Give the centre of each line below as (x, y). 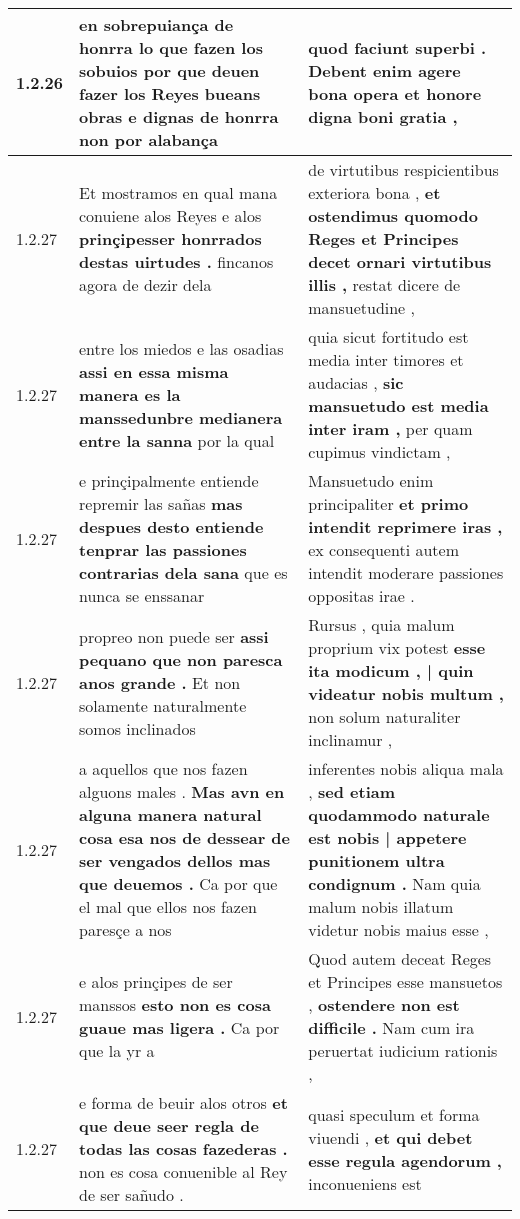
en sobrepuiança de (156, 24)
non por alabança (148, 139)
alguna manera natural (170, 814)
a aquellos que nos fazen (163, 768)
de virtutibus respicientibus (403, 169)
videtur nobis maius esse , (398, 929)
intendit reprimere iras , (405, 526)
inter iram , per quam (390, 428)
